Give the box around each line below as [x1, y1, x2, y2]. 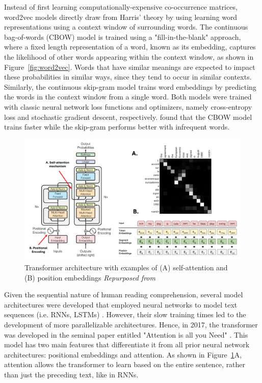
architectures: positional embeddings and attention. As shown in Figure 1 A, [4, 349, 242, 360]
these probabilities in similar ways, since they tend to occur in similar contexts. [4, 71, 252, 82]
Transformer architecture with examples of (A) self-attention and [24, 262, 228, 272]
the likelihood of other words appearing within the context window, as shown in [4, 51, 254, 62]
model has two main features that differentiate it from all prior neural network [4, 339, 250, 350]
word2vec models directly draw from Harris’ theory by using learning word [4, 11, 238, 22]
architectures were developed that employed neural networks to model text [4, 299, 238, 310]
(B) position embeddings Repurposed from [24, 272, 155, 283]
